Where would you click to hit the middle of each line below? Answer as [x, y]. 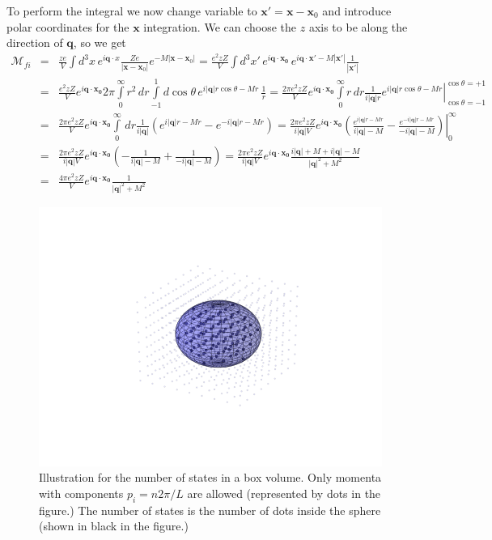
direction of [35, 43]
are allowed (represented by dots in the [284, 493]
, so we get [100, 43]
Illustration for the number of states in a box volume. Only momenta [210, 477]
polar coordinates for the [68, 26]
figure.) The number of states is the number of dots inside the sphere [210, 510]
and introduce [357, 11]
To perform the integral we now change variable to [132, 11]
